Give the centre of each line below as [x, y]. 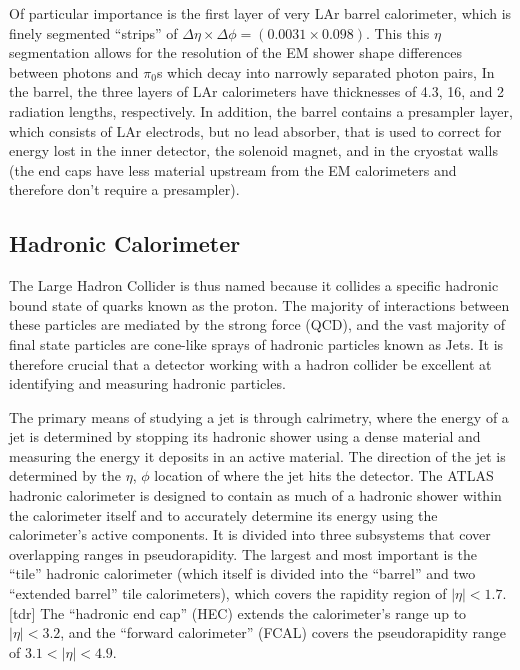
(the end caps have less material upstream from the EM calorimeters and [233, 169]
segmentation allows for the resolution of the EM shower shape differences [236, 52]
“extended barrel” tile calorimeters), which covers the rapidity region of [228, 593]
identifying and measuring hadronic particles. [147, 383]
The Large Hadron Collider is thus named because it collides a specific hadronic [254, 285]
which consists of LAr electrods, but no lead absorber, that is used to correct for [255, 130]
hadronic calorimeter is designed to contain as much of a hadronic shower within [255, 495]
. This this [398, 32]
